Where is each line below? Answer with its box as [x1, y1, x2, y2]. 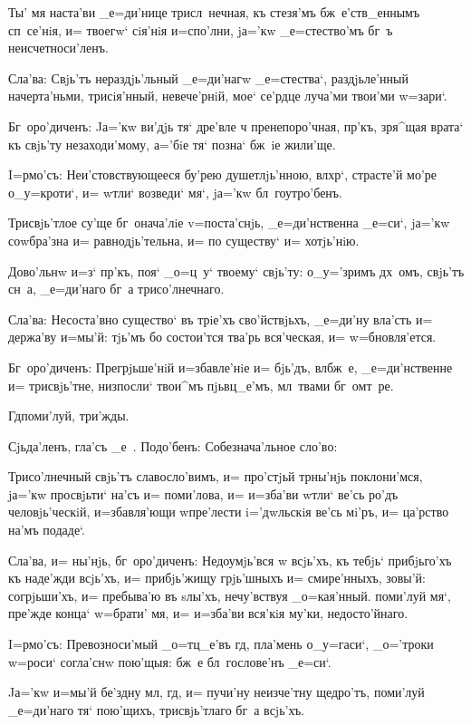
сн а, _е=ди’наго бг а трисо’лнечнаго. [8, 279, 225, 298]
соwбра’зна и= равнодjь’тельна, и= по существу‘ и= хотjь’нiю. [8, 230, 360, 249]
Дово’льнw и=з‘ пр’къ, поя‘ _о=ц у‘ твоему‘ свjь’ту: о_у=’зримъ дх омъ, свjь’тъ [8, 261, 465, 280]
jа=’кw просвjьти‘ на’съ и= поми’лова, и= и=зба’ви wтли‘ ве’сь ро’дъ [8, 484, 399, 503]
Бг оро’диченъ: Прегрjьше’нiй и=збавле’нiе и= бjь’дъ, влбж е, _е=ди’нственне [8, 357, 453, 376]
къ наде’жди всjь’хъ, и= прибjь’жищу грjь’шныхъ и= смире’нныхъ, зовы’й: [8, 568, 426, 587]
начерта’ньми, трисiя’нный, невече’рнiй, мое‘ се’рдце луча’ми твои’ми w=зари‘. [8, 86, 447, 105]
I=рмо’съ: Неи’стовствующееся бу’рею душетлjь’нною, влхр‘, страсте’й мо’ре [8, 165, 437, 184]
